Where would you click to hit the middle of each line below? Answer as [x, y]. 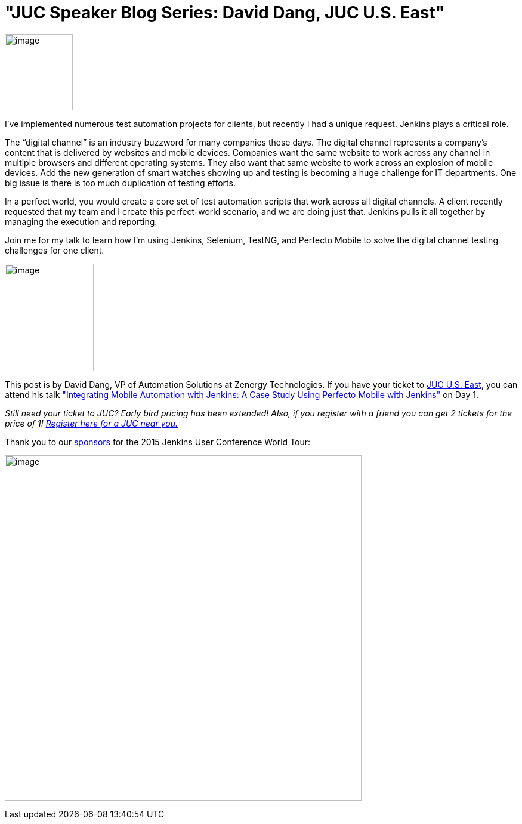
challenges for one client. [55, 250]
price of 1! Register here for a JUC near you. [91, 423]
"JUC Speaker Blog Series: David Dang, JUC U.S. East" [225, 13]
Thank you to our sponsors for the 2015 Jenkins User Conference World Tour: [158, 442]
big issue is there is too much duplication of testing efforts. [120, 183]
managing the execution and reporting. [81, 221]
